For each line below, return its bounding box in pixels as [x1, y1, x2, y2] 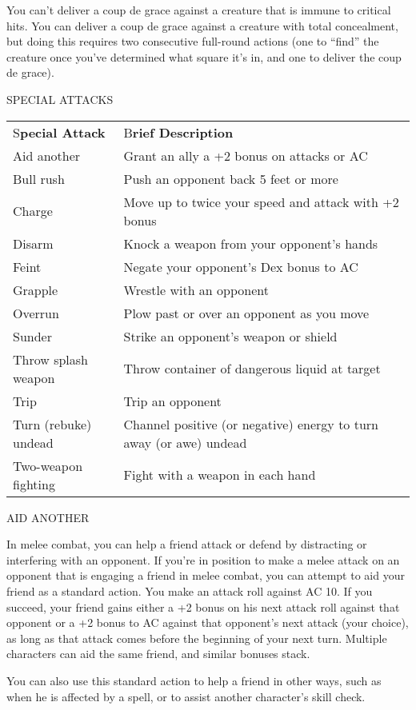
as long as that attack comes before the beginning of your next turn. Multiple [6, 629, 387, 646]
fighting [13, 474, 55, 493]
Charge [13, 201, 53, 221]
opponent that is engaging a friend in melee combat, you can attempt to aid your [6, 567, 405, 584]
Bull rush [13, 169, 65, 188]
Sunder [13, 326, 52, 345]
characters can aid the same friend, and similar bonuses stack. [6, 645, 310, 662]
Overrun [13, 303, 59, 322]
